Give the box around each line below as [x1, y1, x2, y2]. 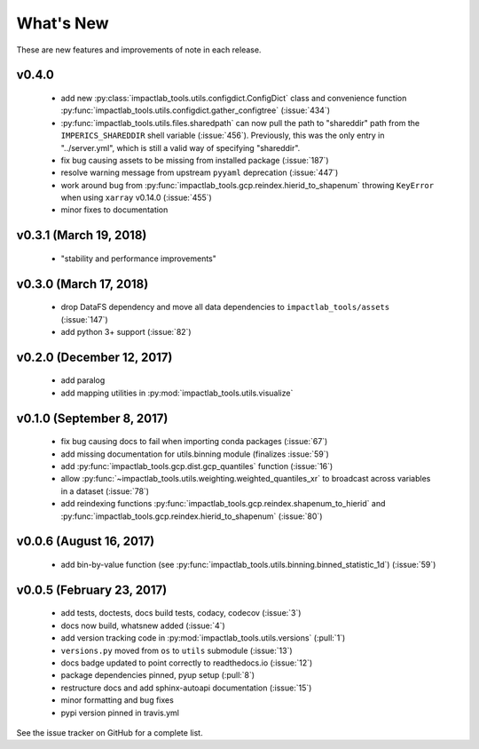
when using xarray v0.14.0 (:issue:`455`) [60, 192, 212, 203]
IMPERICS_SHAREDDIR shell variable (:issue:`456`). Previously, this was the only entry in [60, 130, 385, 141]
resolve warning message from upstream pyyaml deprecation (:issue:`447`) [60, 167, 339, 178]
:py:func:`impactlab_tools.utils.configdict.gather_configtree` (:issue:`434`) [60, 105, 331, 116]
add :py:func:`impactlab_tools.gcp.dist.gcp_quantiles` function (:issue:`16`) [60, 461, 334, 472]
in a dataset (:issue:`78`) [60, 485, 150, 497]
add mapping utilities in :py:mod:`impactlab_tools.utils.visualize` [60, 387, 294, 398]
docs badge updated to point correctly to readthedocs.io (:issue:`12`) [60, 657, 313, 668]
